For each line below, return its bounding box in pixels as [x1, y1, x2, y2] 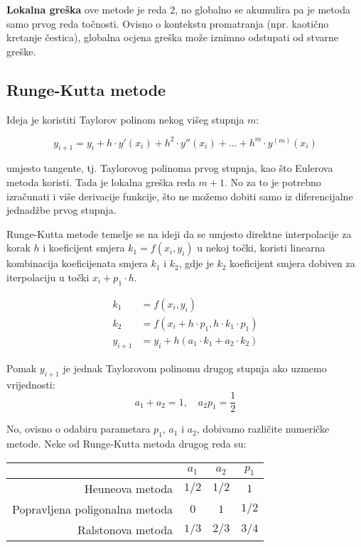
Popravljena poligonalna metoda [12, 500, 173, 517]
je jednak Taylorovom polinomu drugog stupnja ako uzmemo [63, 360, 327, 375]
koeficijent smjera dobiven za [230, 256, 355, 271]
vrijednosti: [6, 377, 55, 391]
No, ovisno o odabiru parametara [6, 421, 151, 436]
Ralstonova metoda [77, 521, 173, 538]
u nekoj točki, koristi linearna [197, 240, 325, 255]
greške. [6, 43, 36, 58]
